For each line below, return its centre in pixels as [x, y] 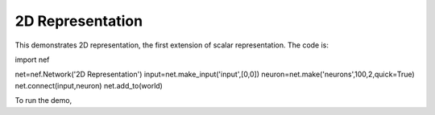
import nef [32, 60]
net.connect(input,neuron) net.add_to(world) [89, 85]
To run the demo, [43, 101]
